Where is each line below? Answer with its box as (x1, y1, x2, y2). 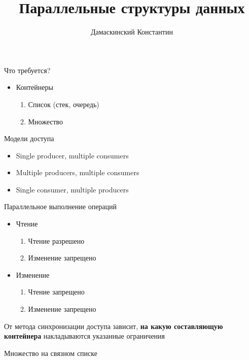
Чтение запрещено (28, 286, 85, 297)
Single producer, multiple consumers (16, 150, 129, 160)
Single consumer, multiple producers (16, 184, 129, 194)
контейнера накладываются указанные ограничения (4, 331, 165, 341)
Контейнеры (16, 82, 53, 92)
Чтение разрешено (28, 235, 85, 246)
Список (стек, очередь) (28, 99, 99, 109)
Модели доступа (4, 133, 54, 144)
